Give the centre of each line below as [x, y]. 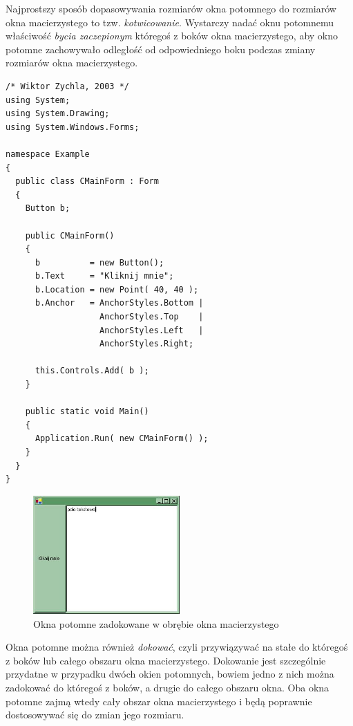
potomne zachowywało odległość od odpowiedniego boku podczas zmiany [161, 49]
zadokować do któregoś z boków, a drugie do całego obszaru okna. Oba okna [168, 687]
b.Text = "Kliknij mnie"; [104, 276]
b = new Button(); [99, 262]
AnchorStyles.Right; [147, 344]
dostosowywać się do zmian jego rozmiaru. [95, 715]
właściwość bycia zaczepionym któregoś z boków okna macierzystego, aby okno [172, 36]
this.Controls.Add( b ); [92, 371]
